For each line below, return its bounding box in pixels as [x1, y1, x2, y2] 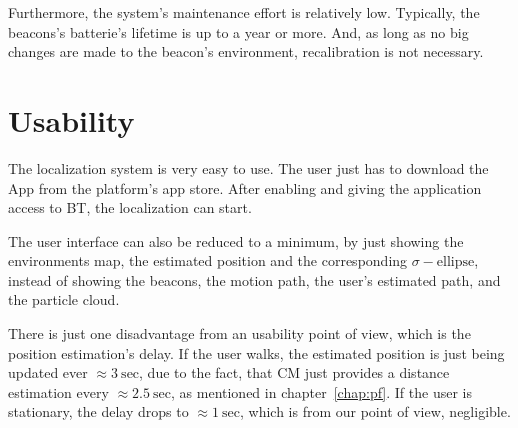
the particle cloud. [8, 289, 120, 310]
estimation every [8, 381, 109, 402]
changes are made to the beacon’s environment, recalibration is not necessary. [8, 41, 484, 62]
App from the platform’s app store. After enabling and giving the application [8, 177, 482, 198]
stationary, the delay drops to [8, 401, 189, 422]
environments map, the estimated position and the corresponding [8, 250, 408, 271]
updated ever [8, 362, 88, 383]
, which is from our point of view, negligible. [239, 401, 511, 422]
